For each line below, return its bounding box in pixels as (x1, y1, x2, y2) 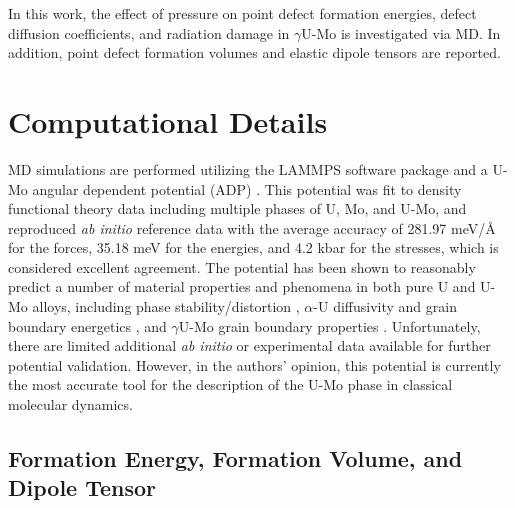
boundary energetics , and (8, 315, 167, 336)
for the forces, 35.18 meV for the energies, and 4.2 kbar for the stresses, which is (8, 237, 499, 258)
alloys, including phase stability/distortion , (32, 296, 300, 317)
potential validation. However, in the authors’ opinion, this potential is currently (8, 354, 501, 375)
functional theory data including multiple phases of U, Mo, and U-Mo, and (8, 198, 467, 219)
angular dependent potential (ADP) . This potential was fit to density (32, 178, 462, 199)
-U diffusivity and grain (313, 296, 457, 317)
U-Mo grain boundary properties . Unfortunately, (178, 315, 481, 336)
